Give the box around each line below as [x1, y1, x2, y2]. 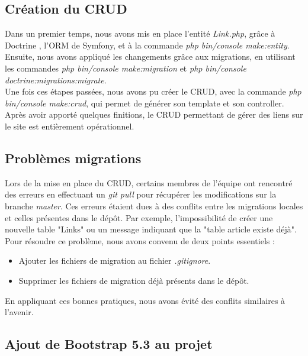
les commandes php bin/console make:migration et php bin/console [5, 62, 246, 74]
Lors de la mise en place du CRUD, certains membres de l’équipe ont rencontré [5, 176, 293, 189]
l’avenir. [5, 306, 34, 318]
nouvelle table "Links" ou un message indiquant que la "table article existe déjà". [5, 223, 297, 235]
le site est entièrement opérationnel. [5, 119, 134, 132]
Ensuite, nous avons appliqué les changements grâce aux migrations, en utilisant [5, 50, 296, 63]
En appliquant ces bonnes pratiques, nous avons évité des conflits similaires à [5, 294, 285, 306]
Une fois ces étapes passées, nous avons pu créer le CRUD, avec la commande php [5, 85, 301, 98]
